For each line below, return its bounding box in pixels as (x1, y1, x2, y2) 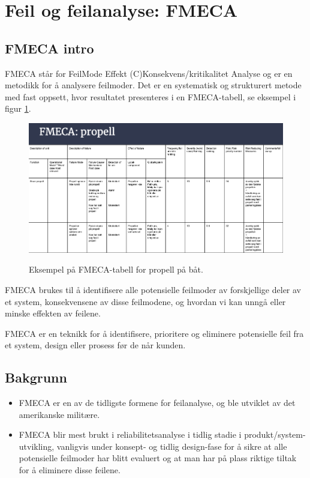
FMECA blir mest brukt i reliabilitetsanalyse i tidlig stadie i (19, 428, 242, 441)
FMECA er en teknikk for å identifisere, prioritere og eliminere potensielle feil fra (5, 327, 304, 339)
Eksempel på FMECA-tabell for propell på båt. (29, 263, 203, 276)
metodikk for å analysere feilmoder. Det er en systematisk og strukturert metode (5, 79, 302, 91)
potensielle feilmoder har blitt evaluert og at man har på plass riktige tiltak (19, 452, 297, 464)
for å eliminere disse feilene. (19, 464, 121, 476)
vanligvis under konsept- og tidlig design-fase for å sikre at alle (56, 440, 287, 452)
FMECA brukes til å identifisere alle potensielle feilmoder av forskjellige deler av (5, 283, 302, 295)
